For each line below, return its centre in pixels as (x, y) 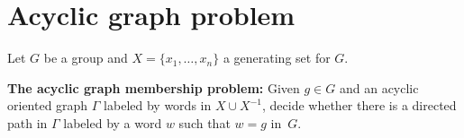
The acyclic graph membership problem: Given (154, 87)
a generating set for (277, 58)
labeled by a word (113, 122)
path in (27, 122)
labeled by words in (158, 105)
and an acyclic (379, 87)
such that (205, 122)
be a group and (86, 58)
